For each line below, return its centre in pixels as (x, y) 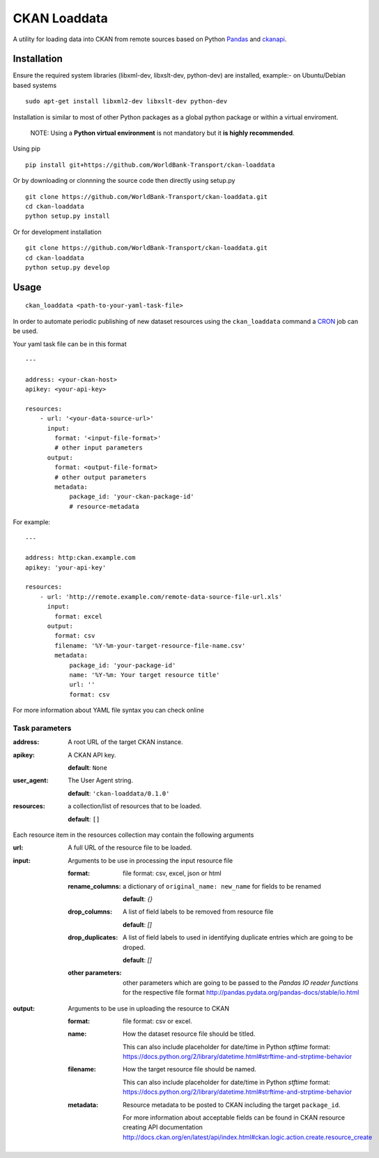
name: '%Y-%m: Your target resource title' (145, 675)
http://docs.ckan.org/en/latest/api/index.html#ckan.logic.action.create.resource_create (248, 1137)
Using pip (27, 149)
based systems (35, 85)
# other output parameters (101, 477)
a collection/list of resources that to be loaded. (135, 806)
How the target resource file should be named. (190, 1069)
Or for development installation (57, 232)
